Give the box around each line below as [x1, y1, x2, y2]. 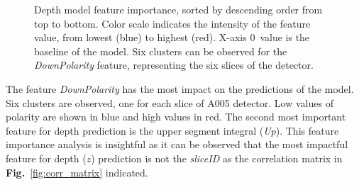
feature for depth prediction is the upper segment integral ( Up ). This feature [6, 123, 339, 138]
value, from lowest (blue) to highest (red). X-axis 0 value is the [34, 30, 310, 45]
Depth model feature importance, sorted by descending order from [34, 2, 323, 16]
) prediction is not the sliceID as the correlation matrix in [91, 150, 343, 165]
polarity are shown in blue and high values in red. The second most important [6, 109, 346, 124]
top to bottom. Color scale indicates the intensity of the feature [34, 16, 311, 30]
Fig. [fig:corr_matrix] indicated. [6, 164, 148, 179]
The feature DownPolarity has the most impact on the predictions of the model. [6, 81, 354, 96]
